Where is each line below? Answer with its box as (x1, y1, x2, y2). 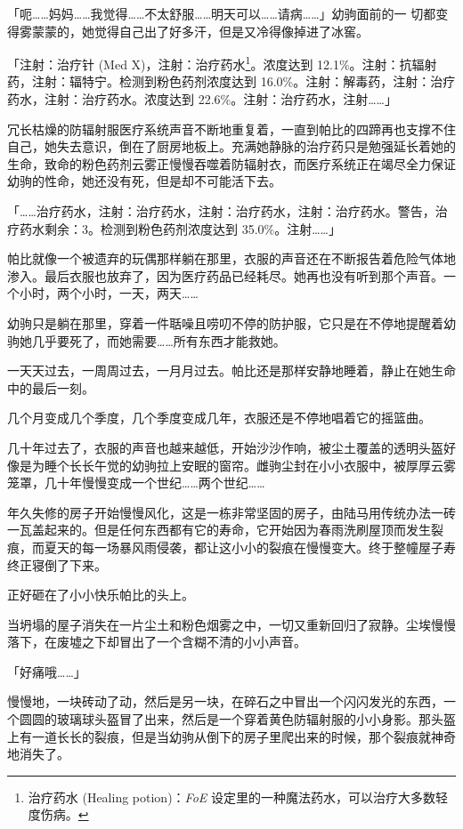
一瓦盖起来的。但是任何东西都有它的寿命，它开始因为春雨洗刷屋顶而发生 (7, 520, 431, 539)
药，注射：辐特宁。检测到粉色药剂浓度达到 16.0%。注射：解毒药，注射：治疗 (7, 72, 456, 91)
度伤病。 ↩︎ (28, 805, 89, 824)
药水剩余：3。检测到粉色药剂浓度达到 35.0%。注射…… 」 (19, 219, 341, 237)
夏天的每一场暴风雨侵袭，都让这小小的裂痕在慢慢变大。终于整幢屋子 (44, 537, 443, 556)
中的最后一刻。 (7, 378, 94, 397)
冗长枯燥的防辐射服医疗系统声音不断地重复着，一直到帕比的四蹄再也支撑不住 (7, 119, 456, 138)
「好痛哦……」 (7, 662, 86, 680)
